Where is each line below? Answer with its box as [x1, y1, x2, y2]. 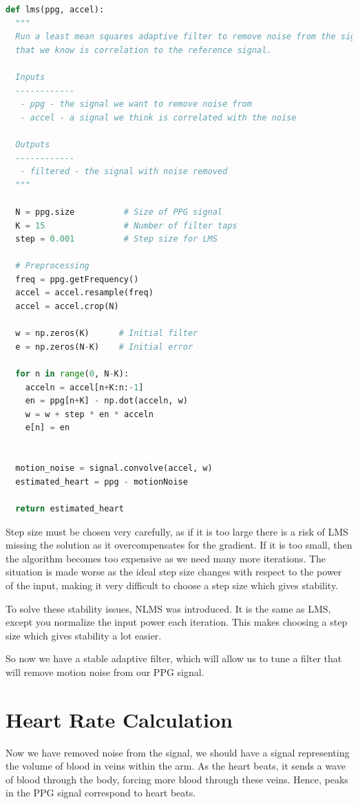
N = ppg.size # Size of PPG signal [15, 207, 223, 217]
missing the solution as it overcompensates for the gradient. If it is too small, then [6, 538, 352, 552]
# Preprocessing [15, 261, 89, 271]
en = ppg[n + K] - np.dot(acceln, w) [25, 396, 188, 406]
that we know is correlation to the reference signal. [15, 45, 272, 55]
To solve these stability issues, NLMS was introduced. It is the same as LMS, [6, 601, 331, 615]
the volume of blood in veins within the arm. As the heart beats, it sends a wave [6, 759, 346, 773]
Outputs [15, 139, 50, 149]
